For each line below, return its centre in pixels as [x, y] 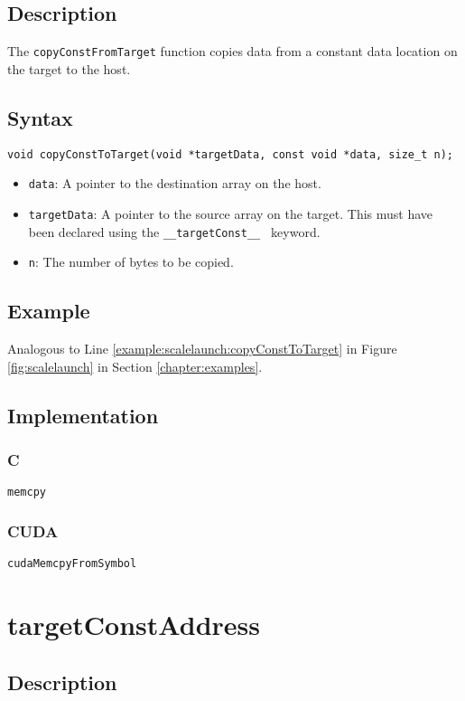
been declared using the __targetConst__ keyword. [174, 231]
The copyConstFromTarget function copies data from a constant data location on [232, 51]
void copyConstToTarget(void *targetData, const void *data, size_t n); [230, 154]
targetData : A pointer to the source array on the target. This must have [231, 213]
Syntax [40, 117]
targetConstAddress [134, 625]
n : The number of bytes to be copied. [131, 262]
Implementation [83, 415]
